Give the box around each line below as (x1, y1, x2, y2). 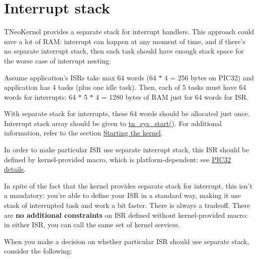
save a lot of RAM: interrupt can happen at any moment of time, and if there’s (4, 36, 246, 46)
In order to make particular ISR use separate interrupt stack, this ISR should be (4, 144, 249, 155)
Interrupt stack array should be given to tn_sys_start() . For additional (4, 118, 222, 128)
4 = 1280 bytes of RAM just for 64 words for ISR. (95, 91, 249, 102)
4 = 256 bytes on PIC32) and (164, 72, 254, 82)
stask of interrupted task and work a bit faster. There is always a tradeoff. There (4, 200, 250, 210)
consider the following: (4, 246, 73, 256)
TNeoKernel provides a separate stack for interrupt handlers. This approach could (4, 26, 255, 37)
